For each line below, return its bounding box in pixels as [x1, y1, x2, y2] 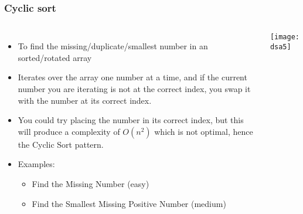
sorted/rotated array [18, 51, 92, 63]
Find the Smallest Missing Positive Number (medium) [32, 197, 226, 209]
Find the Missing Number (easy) [32, 177, 149, 189]
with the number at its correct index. [18, 94, 152, 106]
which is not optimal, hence [154, 125, 253, 137]
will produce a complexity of [18, 125, 120, 137]
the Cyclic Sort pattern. [18, 138, 104, 150]
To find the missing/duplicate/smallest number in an [18, 40, 208, 52]
